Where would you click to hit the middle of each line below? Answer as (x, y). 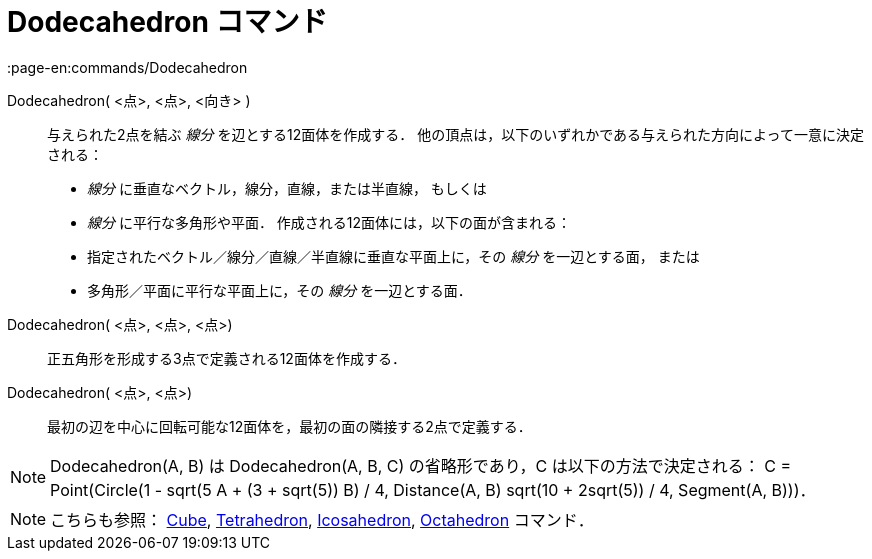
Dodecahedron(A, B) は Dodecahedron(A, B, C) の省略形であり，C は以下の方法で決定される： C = (420, 465)
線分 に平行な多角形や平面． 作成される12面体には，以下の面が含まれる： (329, 222)
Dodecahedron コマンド (167, 22)
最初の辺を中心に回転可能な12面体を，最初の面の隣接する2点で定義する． (289, 426)
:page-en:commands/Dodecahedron (127, 67)
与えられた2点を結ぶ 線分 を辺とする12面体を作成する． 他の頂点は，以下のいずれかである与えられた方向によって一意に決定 (455, 134)
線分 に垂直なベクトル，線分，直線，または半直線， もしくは (287, 188)
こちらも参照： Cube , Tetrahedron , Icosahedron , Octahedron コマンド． (322, 519)
